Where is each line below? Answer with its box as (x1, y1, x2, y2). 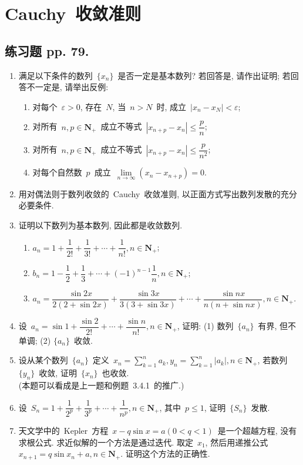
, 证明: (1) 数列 (177, 320, 234, 332)
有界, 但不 (258, 320, 297, 332)
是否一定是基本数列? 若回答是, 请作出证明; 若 (117, 69, 291, 81)
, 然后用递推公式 (205, 436, 268, 448)
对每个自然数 (32, 166, 82, 178)
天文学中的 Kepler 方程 (18, 424, 109, 436)
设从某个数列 (18, 354, 68, 366)
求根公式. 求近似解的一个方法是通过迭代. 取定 (18, 436, 193, 448)
